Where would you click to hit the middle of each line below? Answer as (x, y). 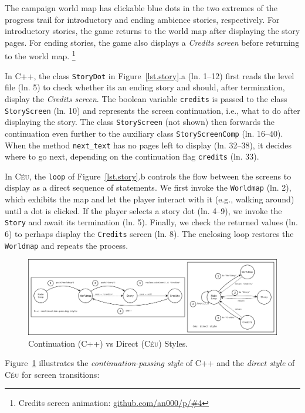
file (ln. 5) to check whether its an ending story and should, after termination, (145, 87)
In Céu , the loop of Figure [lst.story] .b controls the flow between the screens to (148, 176)
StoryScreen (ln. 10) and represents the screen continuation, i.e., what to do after (152, 110)
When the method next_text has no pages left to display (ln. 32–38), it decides (148, 145)
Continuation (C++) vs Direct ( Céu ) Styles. (108, 343)
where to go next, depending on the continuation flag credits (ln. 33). (132, 156)
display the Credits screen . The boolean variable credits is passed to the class (146, 98)
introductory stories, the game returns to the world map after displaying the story (152, 31)
